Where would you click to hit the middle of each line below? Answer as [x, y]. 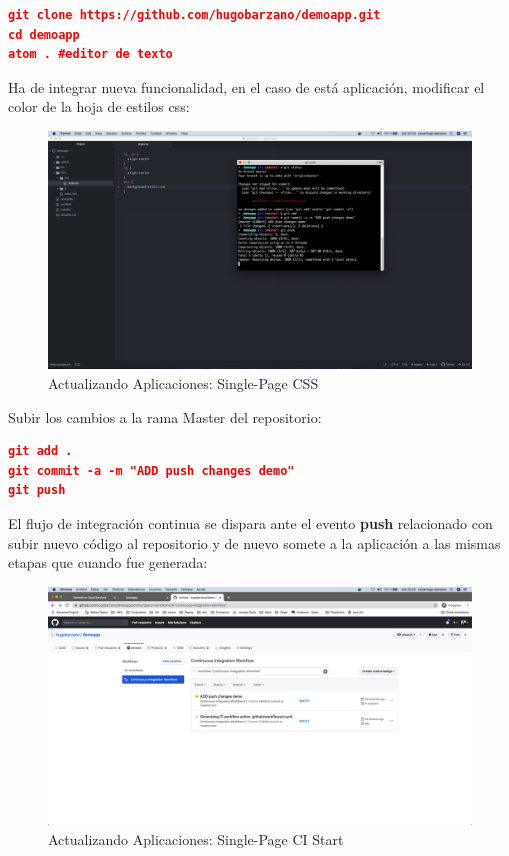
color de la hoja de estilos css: [99, 106]
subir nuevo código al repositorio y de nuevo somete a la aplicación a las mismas [254, 542]
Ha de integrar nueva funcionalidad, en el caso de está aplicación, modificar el [246, 86]
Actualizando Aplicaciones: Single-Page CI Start [196, 838]
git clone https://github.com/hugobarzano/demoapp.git [194, 15]
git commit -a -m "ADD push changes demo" [151, 470]
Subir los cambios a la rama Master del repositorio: [165, 416]
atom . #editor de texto [90, 54]
